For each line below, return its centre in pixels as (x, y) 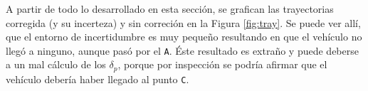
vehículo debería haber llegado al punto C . (98, 79)
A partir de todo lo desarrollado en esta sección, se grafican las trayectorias (170, 9)
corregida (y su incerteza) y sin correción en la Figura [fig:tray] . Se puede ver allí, (183, 22)
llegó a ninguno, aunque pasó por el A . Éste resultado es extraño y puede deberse (182, 50)
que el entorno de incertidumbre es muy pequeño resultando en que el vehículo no (184, 37)
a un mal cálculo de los (56, 64)
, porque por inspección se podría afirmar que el (222, 64)
